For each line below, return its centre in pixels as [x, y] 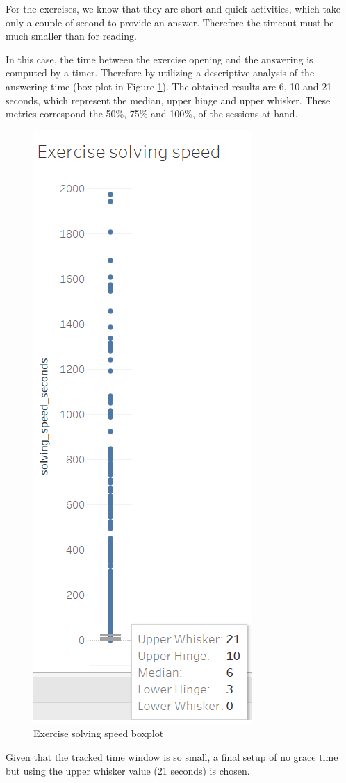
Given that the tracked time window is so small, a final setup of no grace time [172, 756]
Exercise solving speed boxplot [99, 733]
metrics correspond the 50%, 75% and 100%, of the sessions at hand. [152, 114]
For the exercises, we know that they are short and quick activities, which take [173, 8]
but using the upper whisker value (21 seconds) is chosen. [128, 770]
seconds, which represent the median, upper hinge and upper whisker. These [168, 100]
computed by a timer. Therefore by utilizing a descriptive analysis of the [160, 73]
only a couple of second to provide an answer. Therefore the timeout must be [170, 22]
